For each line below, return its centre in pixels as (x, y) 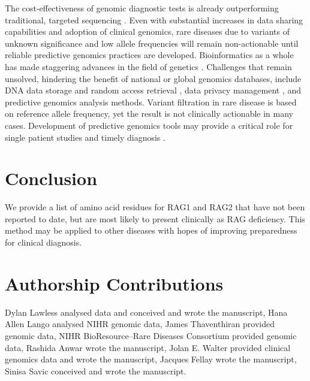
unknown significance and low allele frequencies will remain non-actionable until (152, 43)
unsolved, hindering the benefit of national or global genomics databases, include (153, 78)
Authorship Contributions (114, 283)
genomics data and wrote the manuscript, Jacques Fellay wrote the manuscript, (151, 359)
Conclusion (51, 178)
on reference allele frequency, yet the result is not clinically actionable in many (149, 114)
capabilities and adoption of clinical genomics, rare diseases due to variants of (148, 31)
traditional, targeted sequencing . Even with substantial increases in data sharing (154, 19)
